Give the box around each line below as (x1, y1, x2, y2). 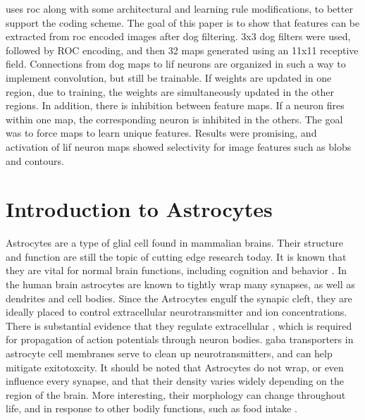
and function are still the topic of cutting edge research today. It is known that (6, 249, 347, 264)
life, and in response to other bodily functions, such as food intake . (6, 401, 297, 416)
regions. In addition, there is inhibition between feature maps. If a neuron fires (6, 98, 345, 113)
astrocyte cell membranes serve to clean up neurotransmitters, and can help (6, 346, 333, 360)
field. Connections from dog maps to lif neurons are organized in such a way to (6, 56, 346, 71)
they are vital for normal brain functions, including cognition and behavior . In (6, 263, 347, 278)
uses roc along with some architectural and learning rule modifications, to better (6, 1, 353, 16)
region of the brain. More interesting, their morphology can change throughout (6, 387, 346, 402)
